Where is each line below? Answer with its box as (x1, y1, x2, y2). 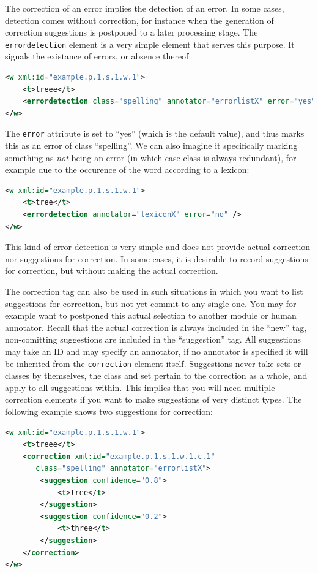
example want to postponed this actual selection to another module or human (5, 309, 297, 322)
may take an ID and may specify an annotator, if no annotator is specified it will (5, 344, 308, 357)
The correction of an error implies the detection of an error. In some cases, (5, 2, 284, 14)
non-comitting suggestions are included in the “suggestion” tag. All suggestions (5, 333, 301, 346)
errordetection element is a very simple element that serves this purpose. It (5, 37, 295, 50)
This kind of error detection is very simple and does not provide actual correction (5, 240, 311, 253)
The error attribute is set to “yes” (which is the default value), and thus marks (5, 127, 305, 140)
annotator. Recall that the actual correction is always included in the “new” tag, (5, 321, 307, 333)
